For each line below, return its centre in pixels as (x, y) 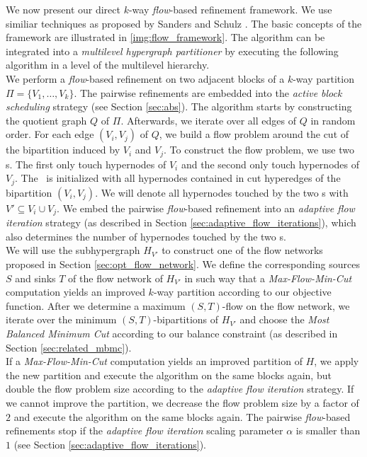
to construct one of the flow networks (242, 250)
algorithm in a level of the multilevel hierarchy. (108, 65)
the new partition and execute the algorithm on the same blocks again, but (169, 375)
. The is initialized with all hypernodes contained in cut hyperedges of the (178, 178)
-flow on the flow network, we (286, 305)
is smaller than (328, 430)
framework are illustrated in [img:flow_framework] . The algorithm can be (165, 37)
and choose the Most (284, 319)
